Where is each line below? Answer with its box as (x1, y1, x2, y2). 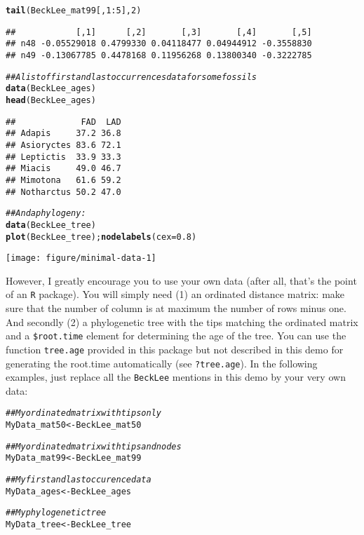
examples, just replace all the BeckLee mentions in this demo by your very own (6, 370, 346, 384)
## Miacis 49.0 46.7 (6, 163, 121, 174)
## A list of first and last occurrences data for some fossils (6, 72, 257, 82)
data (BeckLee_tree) (6, 219, 96, 230)
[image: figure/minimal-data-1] (6, 253, 156, 264)
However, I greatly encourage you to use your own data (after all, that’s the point (6, 273, 357, 287)
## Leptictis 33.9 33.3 (6, 151, 121, 162)
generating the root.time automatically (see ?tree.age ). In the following (6, 355, 318, 370)
